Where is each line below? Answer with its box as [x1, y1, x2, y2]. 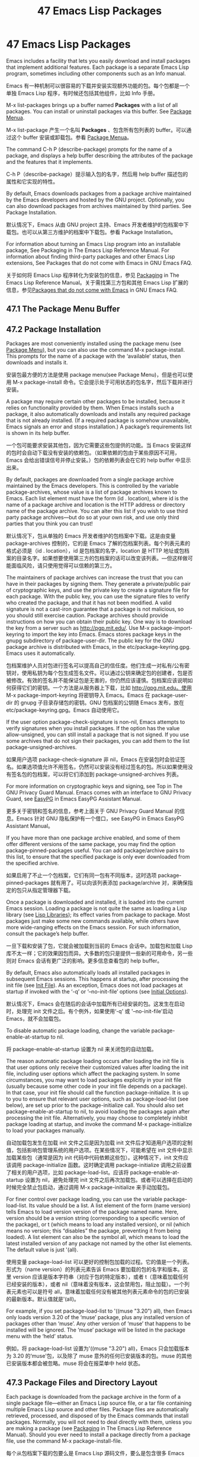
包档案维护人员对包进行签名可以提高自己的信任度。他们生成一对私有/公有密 [6, 662, 190, 669]
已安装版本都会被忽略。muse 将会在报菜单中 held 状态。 [6, 1360, 144, 1367]
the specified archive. [6, 860, 59, 867]
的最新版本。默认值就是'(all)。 [6, 1295, 80, 1303]
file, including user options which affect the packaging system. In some [6, 1070, 180, 1077]
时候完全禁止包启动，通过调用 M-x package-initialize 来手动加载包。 [6, 1184, 173, 1191]
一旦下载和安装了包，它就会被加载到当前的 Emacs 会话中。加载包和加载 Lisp [6, 942, 193, 950]
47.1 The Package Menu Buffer [6, 304, 120, 314]
